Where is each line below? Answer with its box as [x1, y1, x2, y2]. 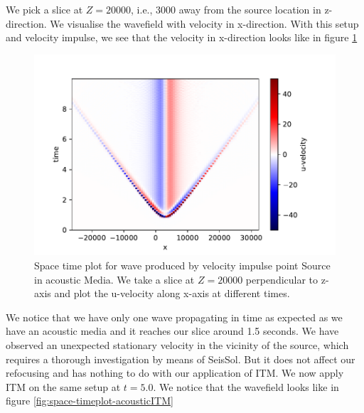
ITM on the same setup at [6, 379, 121, 394]
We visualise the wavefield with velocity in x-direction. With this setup [50, 16, 359, 31]
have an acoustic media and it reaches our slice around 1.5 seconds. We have [6, 323, 339, 338]
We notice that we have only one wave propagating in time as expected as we [6, 309, 343, 324]
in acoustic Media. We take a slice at [34, 272, 195, 286]
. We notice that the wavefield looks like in [153, 379, 339, 394]
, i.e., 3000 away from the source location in [131, 2, 321, 16]
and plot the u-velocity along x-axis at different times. [54, 286, 290, 301]
